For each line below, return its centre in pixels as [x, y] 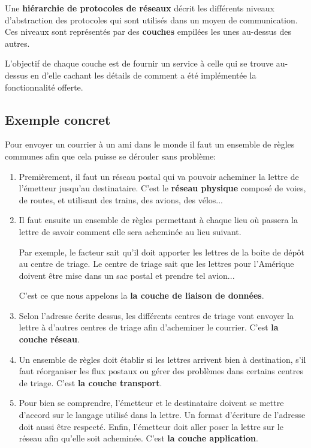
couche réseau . [49, 339]
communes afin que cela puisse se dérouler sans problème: [111, 156]
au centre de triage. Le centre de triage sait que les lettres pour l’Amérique [156, 264]
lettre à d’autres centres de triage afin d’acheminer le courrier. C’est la [149, 327]
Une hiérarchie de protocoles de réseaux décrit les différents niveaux [140, 8]
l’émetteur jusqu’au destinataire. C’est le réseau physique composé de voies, [162, 188]
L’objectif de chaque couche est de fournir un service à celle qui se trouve [139, 63]
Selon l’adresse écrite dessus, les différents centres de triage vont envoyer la [156, 315]
